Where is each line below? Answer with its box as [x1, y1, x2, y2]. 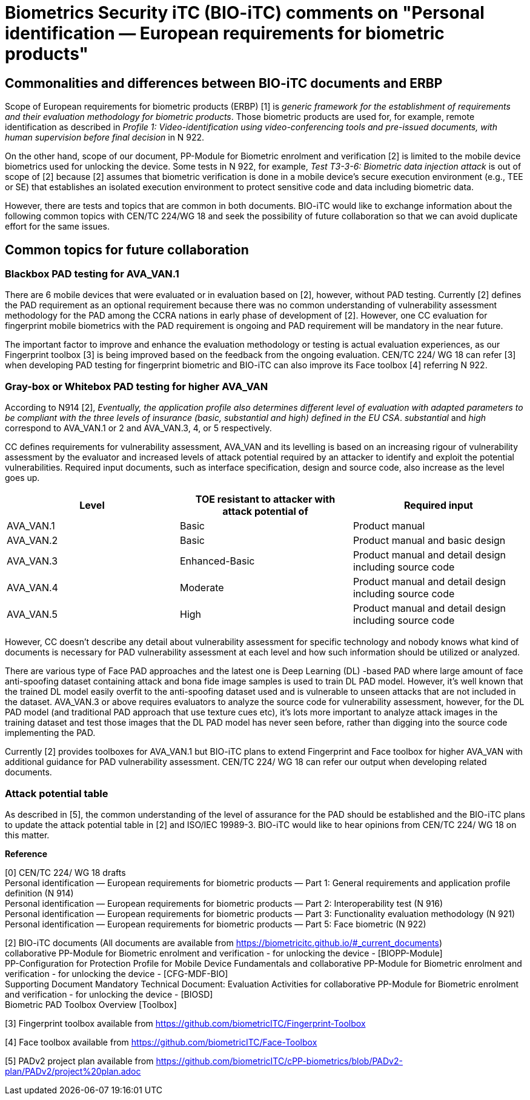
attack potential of [222, 505, 308, 518]
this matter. [5, 829, 50, 840]
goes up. [5, 472, 40, 483]
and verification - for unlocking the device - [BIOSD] [5, 989, 213, 999]
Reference [5, 848, 47, 859]
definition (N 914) [5, 887, 74, 898]
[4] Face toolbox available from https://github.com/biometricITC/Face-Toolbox [5, 1036, 317, 1047]
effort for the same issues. [5, 221, 110, 232]
